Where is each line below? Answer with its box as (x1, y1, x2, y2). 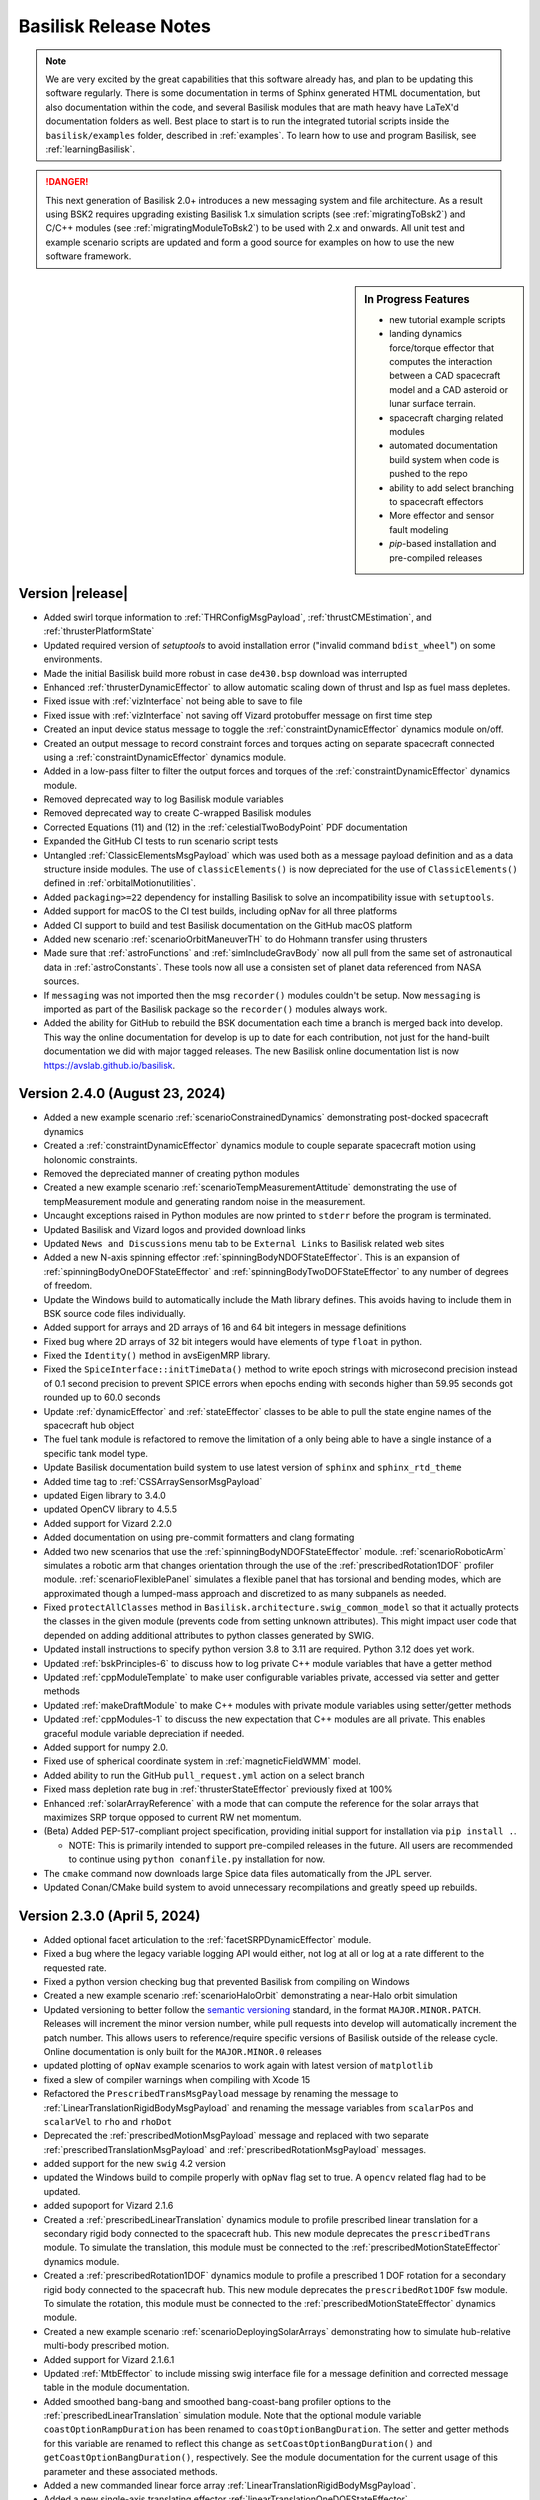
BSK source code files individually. (43, 1307, 186, 1319)
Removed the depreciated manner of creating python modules (43, 1167, 300, 1179)
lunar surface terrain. (389, 398, 477, 410)
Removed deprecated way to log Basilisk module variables (43, 793, 284, 805)
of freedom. (43, 1280, 93, 1292)
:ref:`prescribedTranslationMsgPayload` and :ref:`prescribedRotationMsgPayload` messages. (43, 2143, 427, 2155)
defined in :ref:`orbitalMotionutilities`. (43, 877, 197, 889)
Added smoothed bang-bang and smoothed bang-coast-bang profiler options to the (43, 2395, 392, 2407)
